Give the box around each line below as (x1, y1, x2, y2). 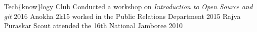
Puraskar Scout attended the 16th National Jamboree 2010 (4, 20, 183, 31)
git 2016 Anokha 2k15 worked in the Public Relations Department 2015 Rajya (4, 11, 241, 21)
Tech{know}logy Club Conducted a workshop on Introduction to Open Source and (4, 1, 253, 11)
